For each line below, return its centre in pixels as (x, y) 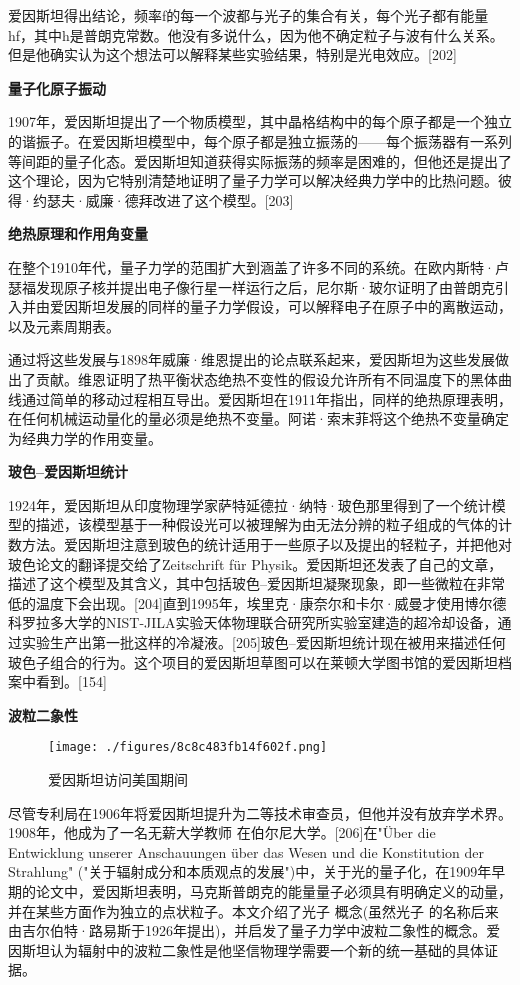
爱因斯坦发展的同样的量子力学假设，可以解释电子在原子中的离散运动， (280, 306)
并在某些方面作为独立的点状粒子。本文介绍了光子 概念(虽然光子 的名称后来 (253, 910)
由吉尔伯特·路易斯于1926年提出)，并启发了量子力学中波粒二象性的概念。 (247, 930)
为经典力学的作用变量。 (85, 437)
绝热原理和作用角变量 (78, 233)
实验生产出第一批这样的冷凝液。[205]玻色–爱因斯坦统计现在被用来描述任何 (263, 642)
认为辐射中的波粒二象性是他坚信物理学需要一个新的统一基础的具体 (266, 949)
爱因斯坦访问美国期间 (118, 779)
